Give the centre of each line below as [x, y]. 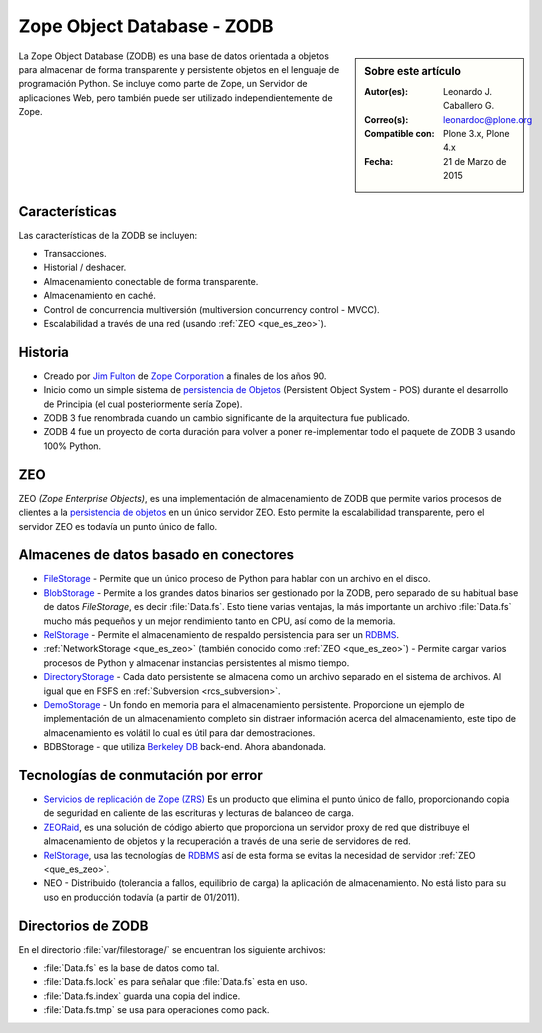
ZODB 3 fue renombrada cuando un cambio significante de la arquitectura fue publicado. [226, 418]
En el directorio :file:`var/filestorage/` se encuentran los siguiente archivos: [172, 949]
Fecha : [379, 161]
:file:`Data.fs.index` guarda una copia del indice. [142, 996]
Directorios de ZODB [83, 925]
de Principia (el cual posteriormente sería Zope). [143, 404]
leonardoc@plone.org [488, 119]
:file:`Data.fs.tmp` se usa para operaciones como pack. [156, 1010]
